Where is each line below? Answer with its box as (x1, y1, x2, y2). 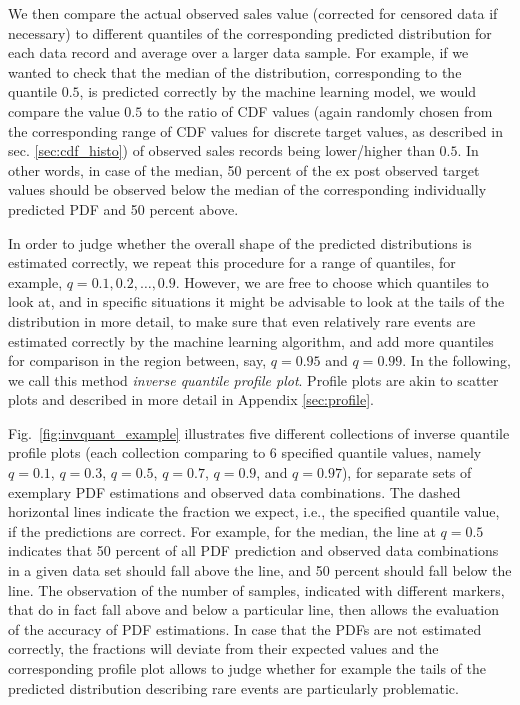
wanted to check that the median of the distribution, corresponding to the (8, 61, 462, 82)
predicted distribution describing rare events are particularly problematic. (8, 677, 459, 698)
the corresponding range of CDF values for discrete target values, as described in (8, 120, 503, 141)
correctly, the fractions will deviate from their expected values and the (8, 638, 439, 659)
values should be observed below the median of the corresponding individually (8, 179, 487, 200)
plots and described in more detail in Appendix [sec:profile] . (8, 389, 374, 410)
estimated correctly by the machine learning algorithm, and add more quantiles (8, 330, 494, 351)
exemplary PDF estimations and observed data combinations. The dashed (8, 481, 461, 502)
